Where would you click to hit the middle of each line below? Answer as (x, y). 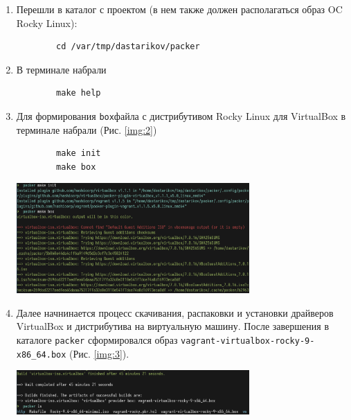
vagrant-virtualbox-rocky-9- (248, 341)
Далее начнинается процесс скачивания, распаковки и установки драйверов (175, 312)
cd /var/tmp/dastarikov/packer (128, 47)
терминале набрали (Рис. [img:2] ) (87, 129)
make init (79, 154)
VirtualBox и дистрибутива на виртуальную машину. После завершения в (173, 326)
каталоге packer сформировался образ (97, 340)
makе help (79, 93)
